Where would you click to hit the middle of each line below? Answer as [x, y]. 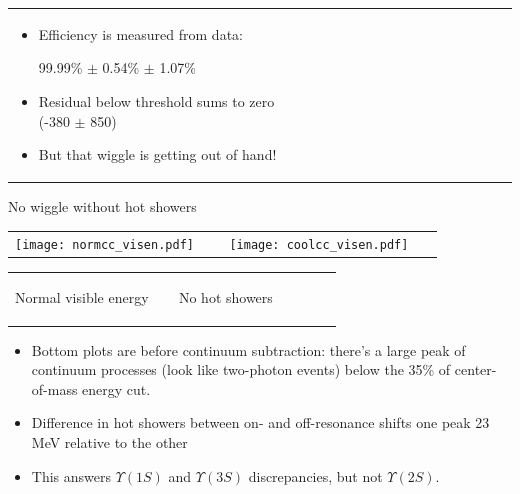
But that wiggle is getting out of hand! [157, 154]
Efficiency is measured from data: [140, 33]
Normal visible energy [82, 297]
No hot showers [225, 297]
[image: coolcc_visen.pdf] [319, 244]
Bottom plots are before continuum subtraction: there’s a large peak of [248, 349]
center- [475, 369]
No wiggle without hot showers [102, 206]
